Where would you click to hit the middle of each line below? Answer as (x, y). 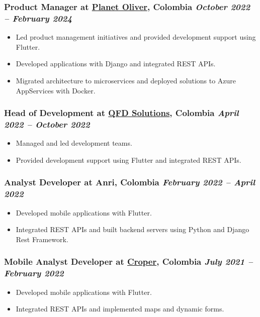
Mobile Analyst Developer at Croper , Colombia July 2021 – (128, 261)
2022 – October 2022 (47, 124)
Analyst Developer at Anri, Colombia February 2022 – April (129, 182)
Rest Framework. (42, 239)
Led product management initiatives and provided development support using (136, 37)
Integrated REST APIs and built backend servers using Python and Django (133, 229)
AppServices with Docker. (56, 90)
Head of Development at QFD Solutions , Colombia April (121, 113)
